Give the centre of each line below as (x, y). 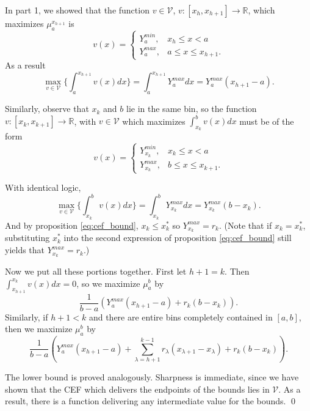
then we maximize (39, 329)
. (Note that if (245, 225)
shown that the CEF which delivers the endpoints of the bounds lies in (137, 389)
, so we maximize (108, 283)
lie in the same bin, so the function (192, 109)
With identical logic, (43, 187)
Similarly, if (27, 317)
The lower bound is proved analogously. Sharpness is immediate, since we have (152, 376)
